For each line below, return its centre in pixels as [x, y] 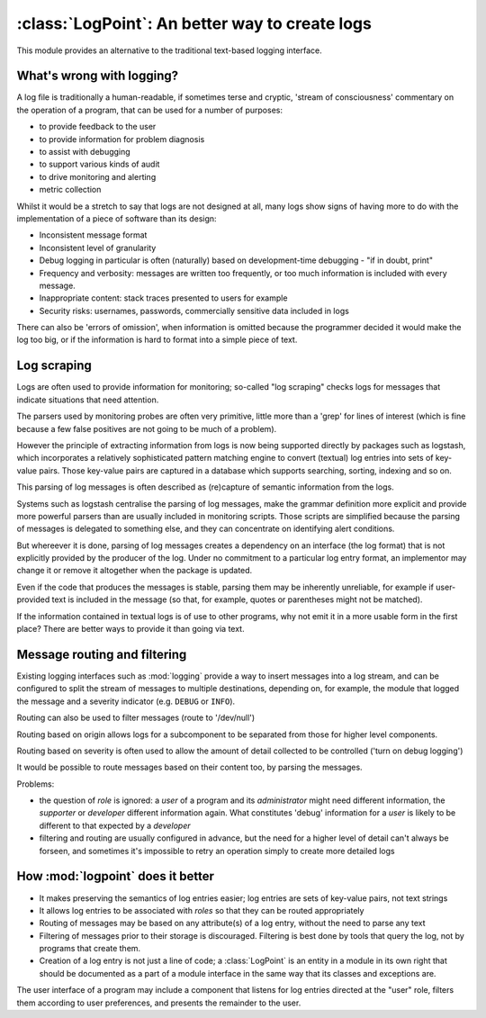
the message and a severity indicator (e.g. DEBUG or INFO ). [126, 701]
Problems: [36, 784]
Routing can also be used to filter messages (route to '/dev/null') [136, 718]
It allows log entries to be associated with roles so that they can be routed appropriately [202, 910]
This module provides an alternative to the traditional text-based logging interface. [170, 50]
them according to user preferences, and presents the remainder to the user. [159, 1003]
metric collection [70, 190]
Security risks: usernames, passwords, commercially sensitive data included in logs [194, 311]
